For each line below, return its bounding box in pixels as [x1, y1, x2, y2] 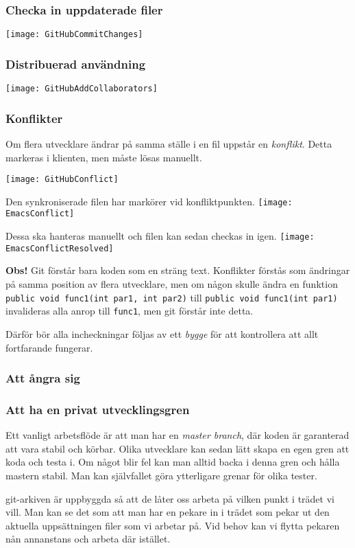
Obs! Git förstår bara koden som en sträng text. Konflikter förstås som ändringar [5, 263, 350, 277]
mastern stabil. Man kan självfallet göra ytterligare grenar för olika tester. [5, 468, 317, 482]
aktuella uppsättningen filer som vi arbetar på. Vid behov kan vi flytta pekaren [5, 518, 340, 532]
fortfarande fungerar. [5, 340, 93, 354]
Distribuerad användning [5, 55, 146, 72]
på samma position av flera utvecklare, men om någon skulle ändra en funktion [5, 277, 338, 291]
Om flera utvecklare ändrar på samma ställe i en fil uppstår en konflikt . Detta [5, 136, 332, 150]
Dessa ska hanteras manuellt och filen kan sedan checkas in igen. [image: [5, 229, 315, 243]
